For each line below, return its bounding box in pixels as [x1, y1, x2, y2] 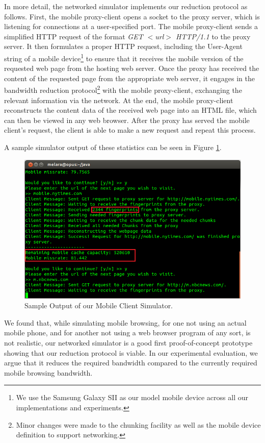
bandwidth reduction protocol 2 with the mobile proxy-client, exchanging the [4, 83, 242, 95]
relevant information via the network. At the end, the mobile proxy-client [4, 94, 233, 105]
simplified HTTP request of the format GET [4, 31, 143, 41]
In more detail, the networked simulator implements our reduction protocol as [4, 1, 248, 11]
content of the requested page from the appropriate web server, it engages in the [4, 72, 255, 83]
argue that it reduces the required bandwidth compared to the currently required [4, 357, 257, 368]
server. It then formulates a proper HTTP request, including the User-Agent [4, 41, 243, 52]
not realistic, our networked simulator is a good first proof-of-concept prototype [4, 337, 253, 348]
